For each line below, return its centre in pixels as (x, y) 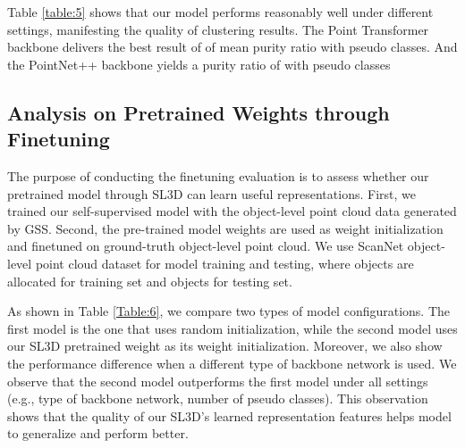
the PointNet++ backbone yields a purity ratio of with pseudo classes (199, 64)
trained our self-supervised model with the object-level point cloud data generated (232, 211)
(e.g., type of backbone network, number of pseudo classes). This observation (218, 398)
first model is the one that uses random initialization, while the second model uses (232, 328)
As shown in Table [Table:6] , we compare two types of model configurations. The (229, 311)
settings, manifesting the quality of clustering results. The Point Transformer (218, 29)
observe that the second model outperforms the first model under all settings (218, 381)
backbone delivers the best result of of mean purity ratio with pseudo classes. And (232, 47)
